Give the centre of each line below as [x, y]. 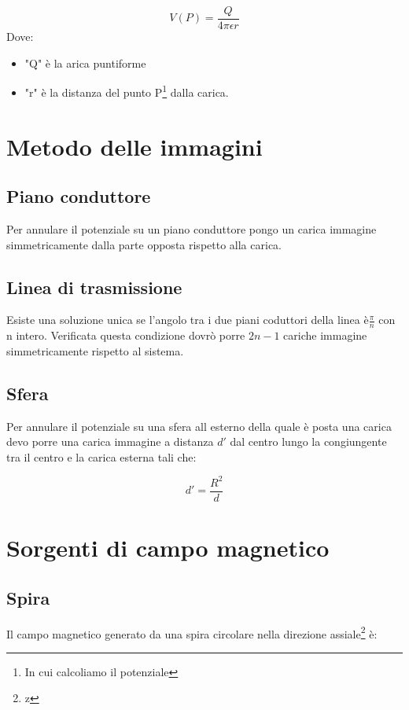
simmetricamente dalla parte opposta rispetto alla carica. [144, 244]
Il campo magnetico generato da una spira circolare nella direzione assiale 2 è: [192, 632]
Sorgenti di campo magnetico [168, 548]
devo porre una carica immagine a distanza [110, 441]
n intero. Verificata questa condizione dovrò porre [126, 335]
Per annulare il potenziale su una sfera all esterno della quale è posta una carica [199, 426]
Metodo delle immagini [134, 146]
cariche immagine [325, 335]
